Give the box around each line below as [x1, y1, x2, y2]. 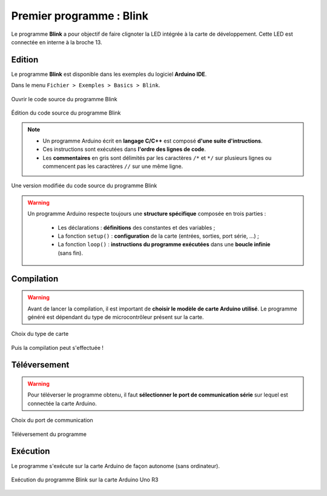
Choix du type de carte [11, 330, 69, 338]
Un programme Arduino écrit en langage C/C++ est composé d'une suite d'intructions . [42, 137, 263, 144]
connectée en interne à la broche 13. [11, 38, 102, 45]
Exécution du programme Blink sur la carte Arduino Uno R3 [11, 476, 159, 483]
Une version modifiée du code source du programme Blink [11, 182, 157, 189]
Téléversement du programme [11, 431, 87, 438]
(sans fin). [58, 249, 83, 256]
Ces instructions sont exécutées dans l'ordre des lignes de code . [42, 146, 206, 153]
